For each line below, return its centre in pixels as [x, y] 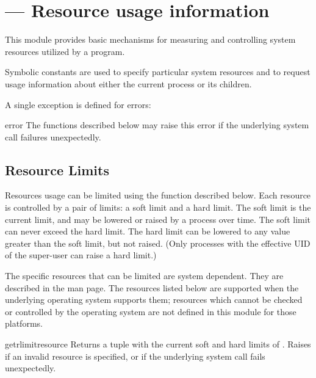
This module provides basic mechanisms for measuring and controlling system [150, 39]
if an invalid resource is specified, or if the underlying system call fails [135, 356]
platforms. [24, 323]
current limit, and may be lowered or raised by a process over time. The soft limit [158, 219]
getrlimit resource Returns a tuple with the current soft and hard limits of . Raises [158, 344]
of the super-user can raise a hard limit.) [81, 255]
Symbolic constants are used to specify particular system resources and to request [158, 72]
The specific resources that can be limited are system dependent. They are [144, 276]
